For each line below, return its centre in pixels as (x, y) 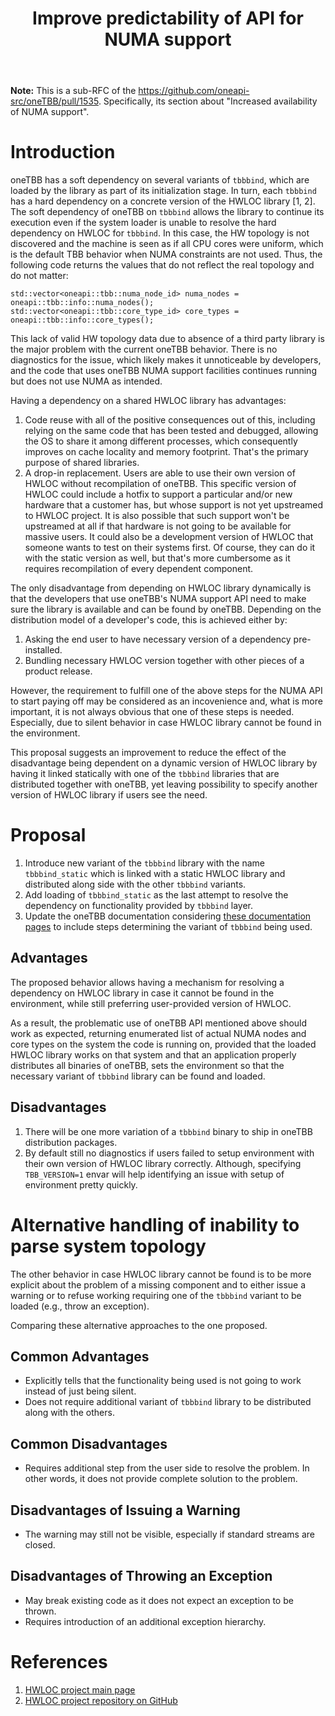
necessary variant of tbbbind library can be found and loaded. (138, 1076)
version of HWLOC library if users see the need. (109, 795)
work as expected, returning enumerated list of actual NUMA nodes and (158, 1033)
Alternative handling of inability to (155, 1224)
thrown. (40, 1611)
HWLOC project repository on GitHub (101, 1700)
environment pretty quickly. (81, 1184)
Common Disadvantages (89, 1443)
